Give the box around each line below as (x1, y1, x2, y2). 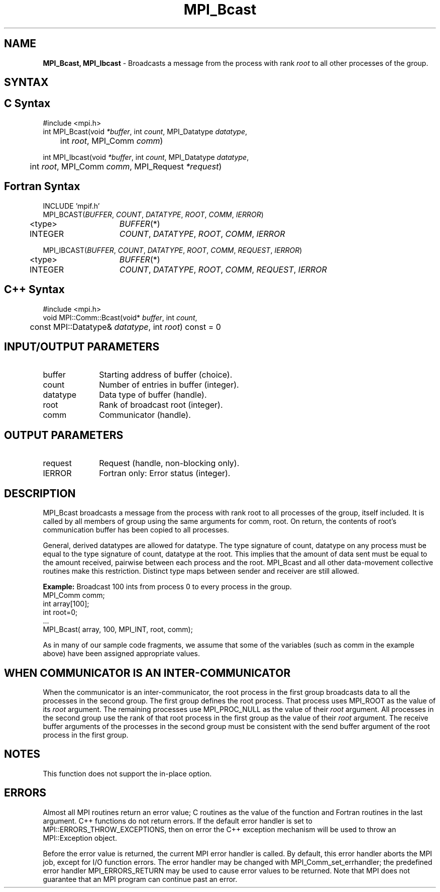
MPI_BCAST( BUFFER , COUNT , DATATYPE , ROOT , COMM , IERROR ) (43, 210, 264, 219)
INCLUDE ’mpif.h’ (43, 201, 100, 210)
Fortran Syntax (4, 180, 80, 193)
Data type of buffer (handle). (99, 390, 207, 400)
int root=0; (43, 608, 78, 617)
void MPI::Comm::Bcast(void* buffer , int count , (43, 313, 197, 322)
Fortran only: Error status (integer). (99, 468, 231, 479)
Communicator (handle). (99, 410, 191, 420)
